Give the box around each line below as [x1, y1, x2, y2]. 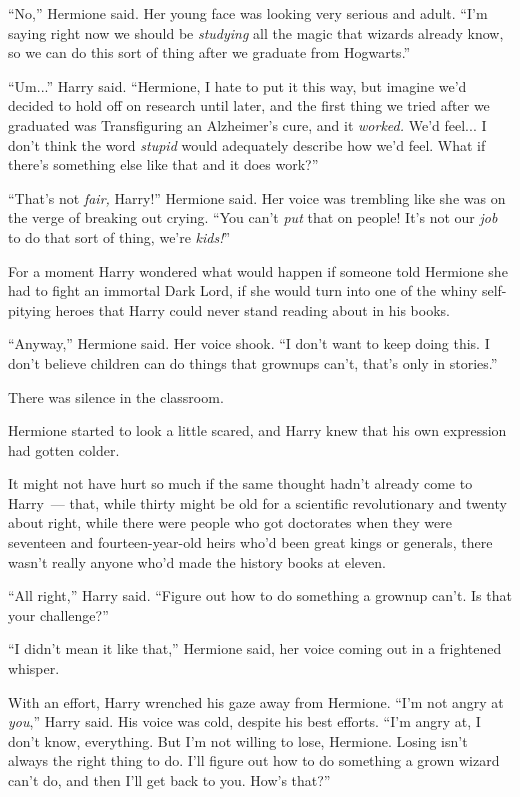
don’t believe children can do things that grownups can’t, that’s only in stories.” [8, 352, 498, 373]
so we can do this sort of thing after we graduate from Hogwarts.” [8, 42, 411, 63]
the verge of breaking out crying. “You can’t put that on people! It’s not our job [8, 207, 498, 228]
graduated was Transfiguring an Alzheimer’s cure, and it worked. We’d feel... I [8, 114, 487, 135]
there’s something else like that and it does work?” [8, 154, 319, 175]
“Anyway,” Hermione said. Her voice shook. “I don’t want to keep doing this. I [8, 333, 490, 354]
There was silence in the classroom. [8, 386, 224, 407]
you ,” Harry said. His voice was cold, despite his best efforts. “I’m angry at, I [8, 711, 481, 732]
